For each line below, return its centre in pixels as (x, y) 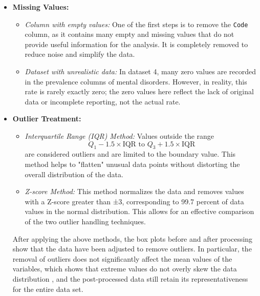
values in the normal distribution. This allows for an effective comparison (139, 211)
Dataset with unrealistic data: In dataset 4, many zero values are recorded (140, 71)
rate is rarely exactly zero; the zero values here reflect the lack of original (139, 91)
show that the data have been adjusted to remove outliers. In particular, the (132, 249)
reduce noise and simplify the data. (80, 54)
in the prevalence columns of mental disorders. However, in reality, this (136, 81)
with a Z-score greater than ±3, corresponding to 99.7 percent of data (134, 201)
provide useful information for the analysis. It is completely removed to (136, 44)
